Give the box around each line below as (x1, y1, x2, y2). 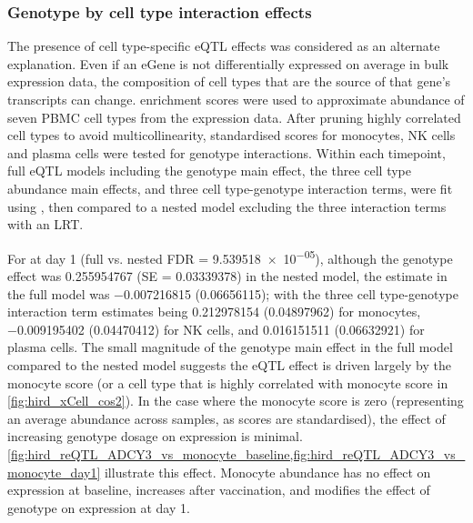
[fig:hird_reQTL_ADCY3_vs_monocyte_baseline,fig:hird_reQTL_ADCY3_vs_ (7, 444, 466, 463)
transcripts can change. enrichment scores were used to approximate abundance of (7, 90, 465, 108)
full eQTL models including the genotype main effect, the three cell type (7, 161, 412, 180)
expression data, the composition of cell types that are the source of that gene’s (7, 72, 451, 91)
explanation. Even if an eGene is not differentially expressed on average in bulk (7, 54, 449, 73)
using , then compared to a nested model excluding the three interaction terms (7, 196, 447, 216)
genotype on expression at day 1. (7, 498, 190, 517)
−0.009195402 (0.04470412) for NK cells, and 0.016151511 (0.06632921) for (7, 319, 425, 338)
